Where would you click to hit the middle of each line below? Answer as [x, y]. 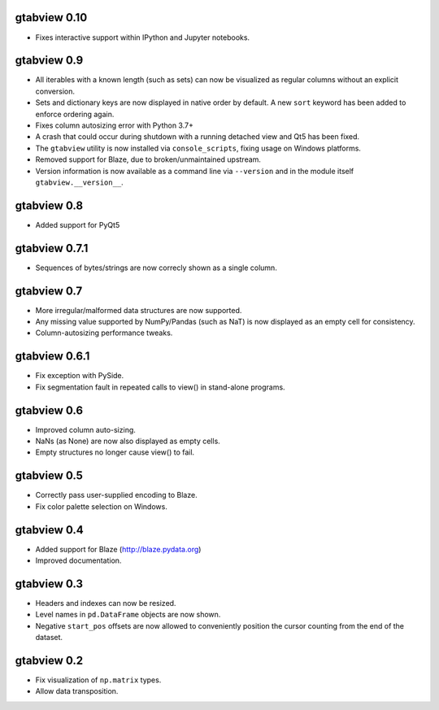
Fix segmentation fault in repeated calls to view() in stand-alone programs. [160, 387]
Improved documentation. [78, 560]
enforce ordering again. [75, 114]
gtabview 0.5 [49, 476]
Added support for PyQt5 [78, 224]
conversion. [55, 91]
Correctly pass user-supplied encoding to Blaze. [117, 495]
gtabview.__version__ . [79, 182]
